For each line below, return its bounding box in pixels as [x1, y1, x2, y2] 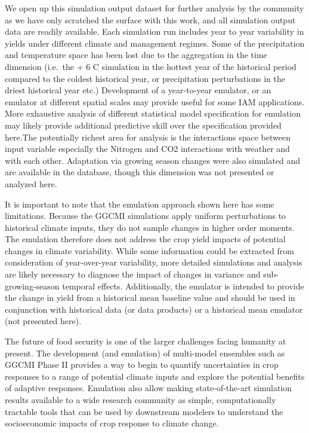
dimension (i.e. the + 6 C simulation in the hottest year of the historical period [5, 60, 296, 72]
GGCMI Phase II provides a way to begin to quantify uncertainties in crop [5, 358, 279, 371]
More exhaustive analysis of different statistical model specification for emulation [5, 107, 301, 120]
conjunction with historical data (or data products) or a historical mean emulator [5, 303, 303, 315]
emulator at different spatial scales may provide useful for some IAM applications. [5, 95, 305, 108]
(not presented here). [5, 315, 82, 327]
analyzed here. [5, 177, 57, 190]
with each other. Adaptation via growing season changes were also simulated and [5, 154, 301, 166]
